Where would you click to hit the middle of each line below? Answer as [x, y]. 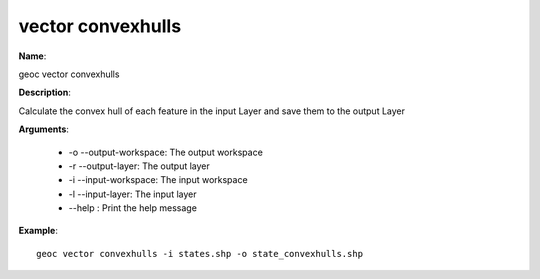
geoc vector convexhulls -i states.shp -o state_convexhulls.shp [200, 253]
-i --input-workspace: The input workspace [158, 180]
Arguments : [44, 129]
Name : [32, 56]
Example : [38, 231]
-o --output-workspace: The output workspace [166, 152]
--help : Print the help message [132, 208]
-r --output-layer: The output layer [139, 166]
